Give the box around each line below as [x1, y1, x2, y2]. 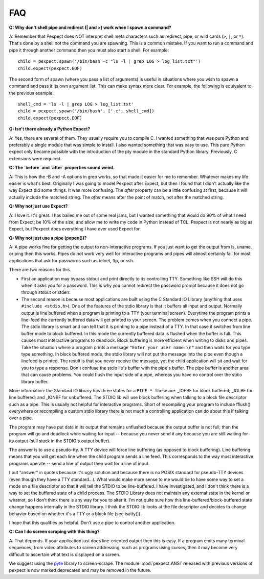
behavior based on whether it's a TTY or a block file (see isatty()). [9, 510, 142, 517]
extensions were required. [9, 155, 62, 161]
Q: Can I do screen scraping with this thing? [9, 529, 100, 534]
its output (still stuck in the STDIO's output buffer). [9, 438, 110, 444]
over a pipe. [9, 415, 33, 421]
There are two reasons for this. [9, 267, 71, 273]
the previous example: [9, 90, 54, 96]
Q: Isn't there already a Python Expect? [9, 126, 90, 132]
